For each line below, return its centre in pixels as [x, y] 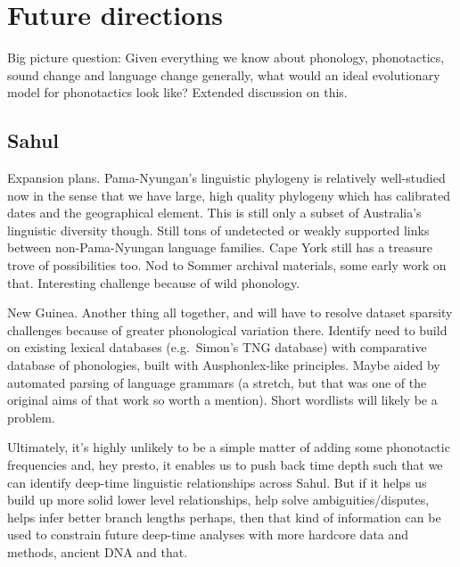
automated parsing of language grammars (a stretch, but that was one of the [217, 382]
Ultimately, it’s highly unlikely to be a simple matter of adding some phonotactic [229, 447]
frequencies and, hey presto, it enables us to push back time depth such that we [225, 465]
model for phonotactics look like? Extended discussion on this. [177, 92]
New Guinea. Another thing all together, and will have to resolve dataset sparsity [230, 312]
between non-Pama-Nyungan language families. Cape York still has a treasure [220, 247]
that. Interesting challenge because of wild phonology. [154, 282]
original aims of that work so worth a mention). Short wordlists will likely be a [222, 400]
